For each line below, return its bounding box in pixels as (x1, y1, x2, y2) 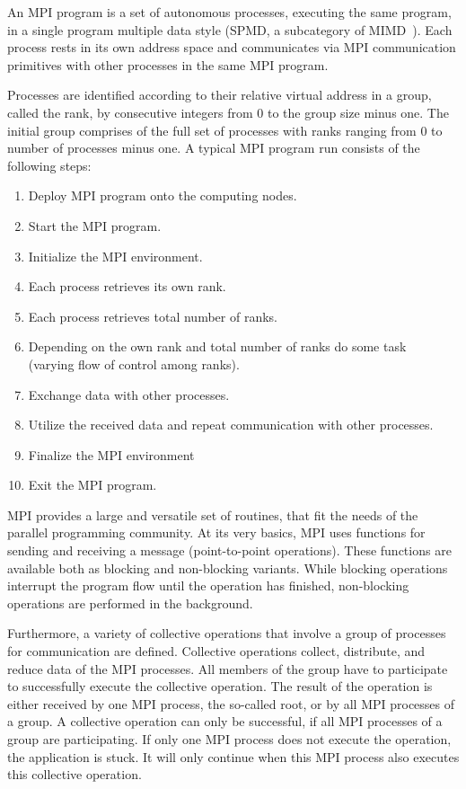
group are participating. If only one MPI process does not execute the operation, (7, 730, 452, 748)
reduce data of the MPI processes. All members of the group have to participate (7, 659, 448, 678)
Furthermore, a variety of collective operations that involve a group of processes (7, 624, 446, 643)
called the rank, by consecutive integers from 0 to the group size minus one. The (7, 102, 449, 121)
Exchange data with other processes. (28, 385, 230, 403)
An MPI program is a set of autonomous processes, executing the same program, (7, 3, 452, 21)
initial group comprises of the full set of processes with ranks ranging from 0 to (7, 120, 443, 139)
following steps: (7, 155, 92, 174)
